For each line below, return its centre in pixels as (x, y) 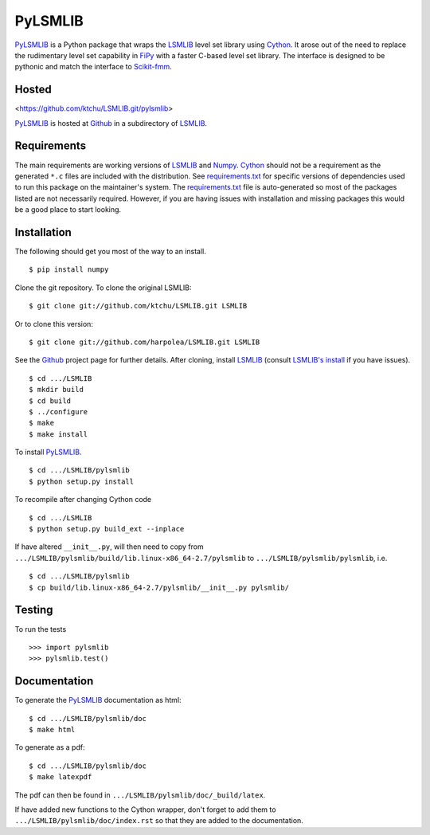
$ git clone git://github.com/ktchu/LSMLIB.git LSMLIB (138, 306)
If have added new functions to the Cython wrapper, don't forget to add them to (145, 810)
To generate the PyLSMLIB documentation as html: (98, 700)
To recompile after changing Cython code (83, 500)
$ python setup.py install (82, 481)
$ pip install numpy (69, 270)
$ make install (59, 434)
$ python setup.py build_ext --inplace (107, 529)
